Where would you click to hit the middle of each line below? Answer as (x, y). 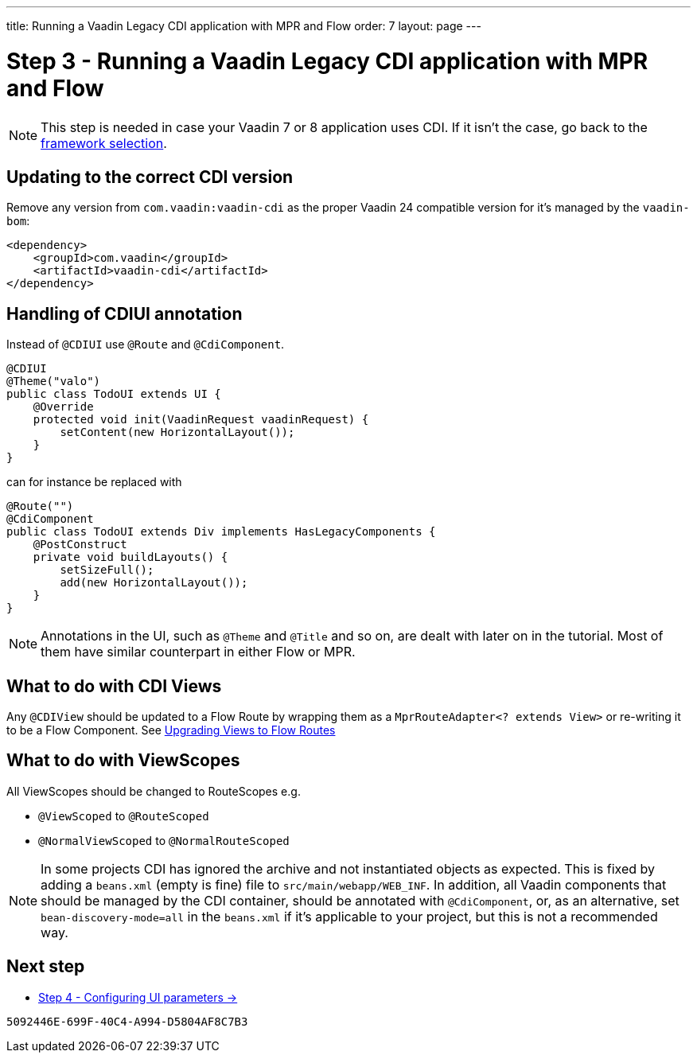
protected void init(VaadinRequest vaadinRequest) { (201, 420)
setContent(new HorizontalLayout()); (177, 432)
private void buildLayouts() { (130, 557)
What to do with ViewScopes (123, 761)
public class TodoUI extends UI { (114, 394)
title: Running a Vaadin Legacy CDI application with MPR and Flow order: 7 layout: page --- (244, 26)
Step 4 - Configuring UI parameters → (138, 997)
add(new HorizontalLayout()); (154, 583)
